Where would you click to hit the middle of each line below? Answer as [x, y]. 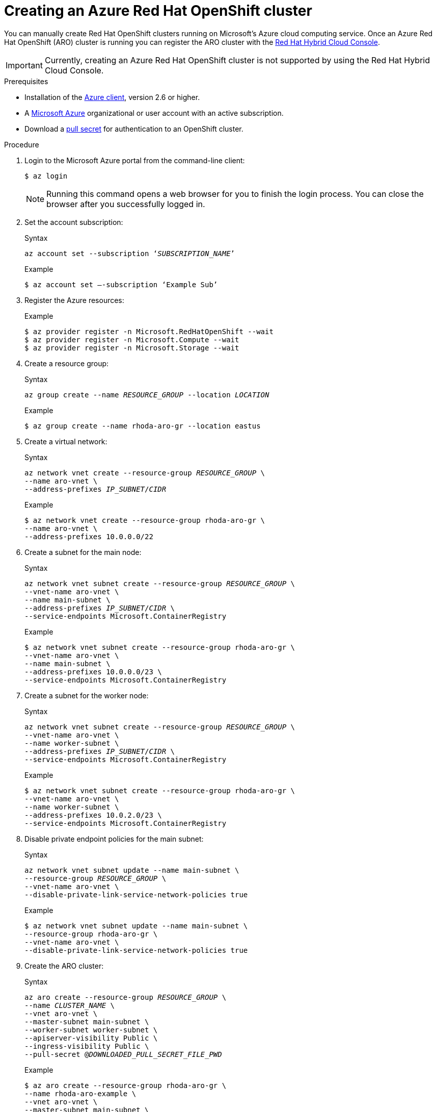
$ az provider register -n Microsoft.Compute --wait [132, 339]
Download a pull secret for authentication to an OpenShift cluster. [134, 129]
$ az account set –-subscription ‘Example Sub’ [121, 284]
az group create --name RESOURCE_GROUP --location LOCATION [147, 395]
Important [24, 65]
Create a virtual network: [66, 441]
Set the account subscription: [74, 222]
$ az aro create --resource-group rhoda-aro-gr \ [126, 1085]
